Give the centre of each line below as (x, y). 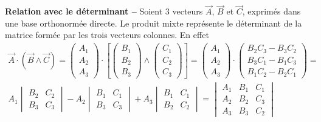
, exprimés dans (271, 11)
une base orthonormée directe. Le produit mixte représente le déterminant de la (154, 23)
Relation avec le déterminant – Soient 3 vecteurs (104, 11)
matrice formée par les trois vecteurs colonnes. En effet (107, 35)
